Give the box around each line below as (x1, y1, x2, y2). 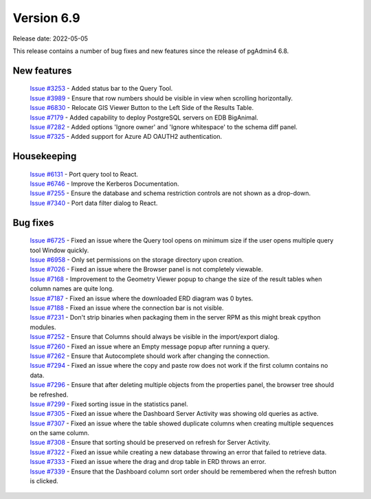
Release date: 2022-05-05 (12, 34, 89, 43)
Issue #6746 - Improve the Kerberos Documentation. (30, 179, 179, 188)
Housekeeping (12, 151, 77, 162)
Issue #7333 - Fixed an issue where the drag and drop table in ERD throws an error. (30, 458, 267, 466)
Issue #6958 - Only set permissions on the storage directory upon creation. (30, 256, 244, 264)
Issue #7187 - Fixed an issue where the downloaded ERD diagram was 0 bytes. (30, 294, 254, 302)
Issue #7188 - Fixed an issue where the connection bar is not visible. (30, 304, 224, 312)
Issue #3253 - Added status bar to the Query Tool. (30, 85, 173, 93)
